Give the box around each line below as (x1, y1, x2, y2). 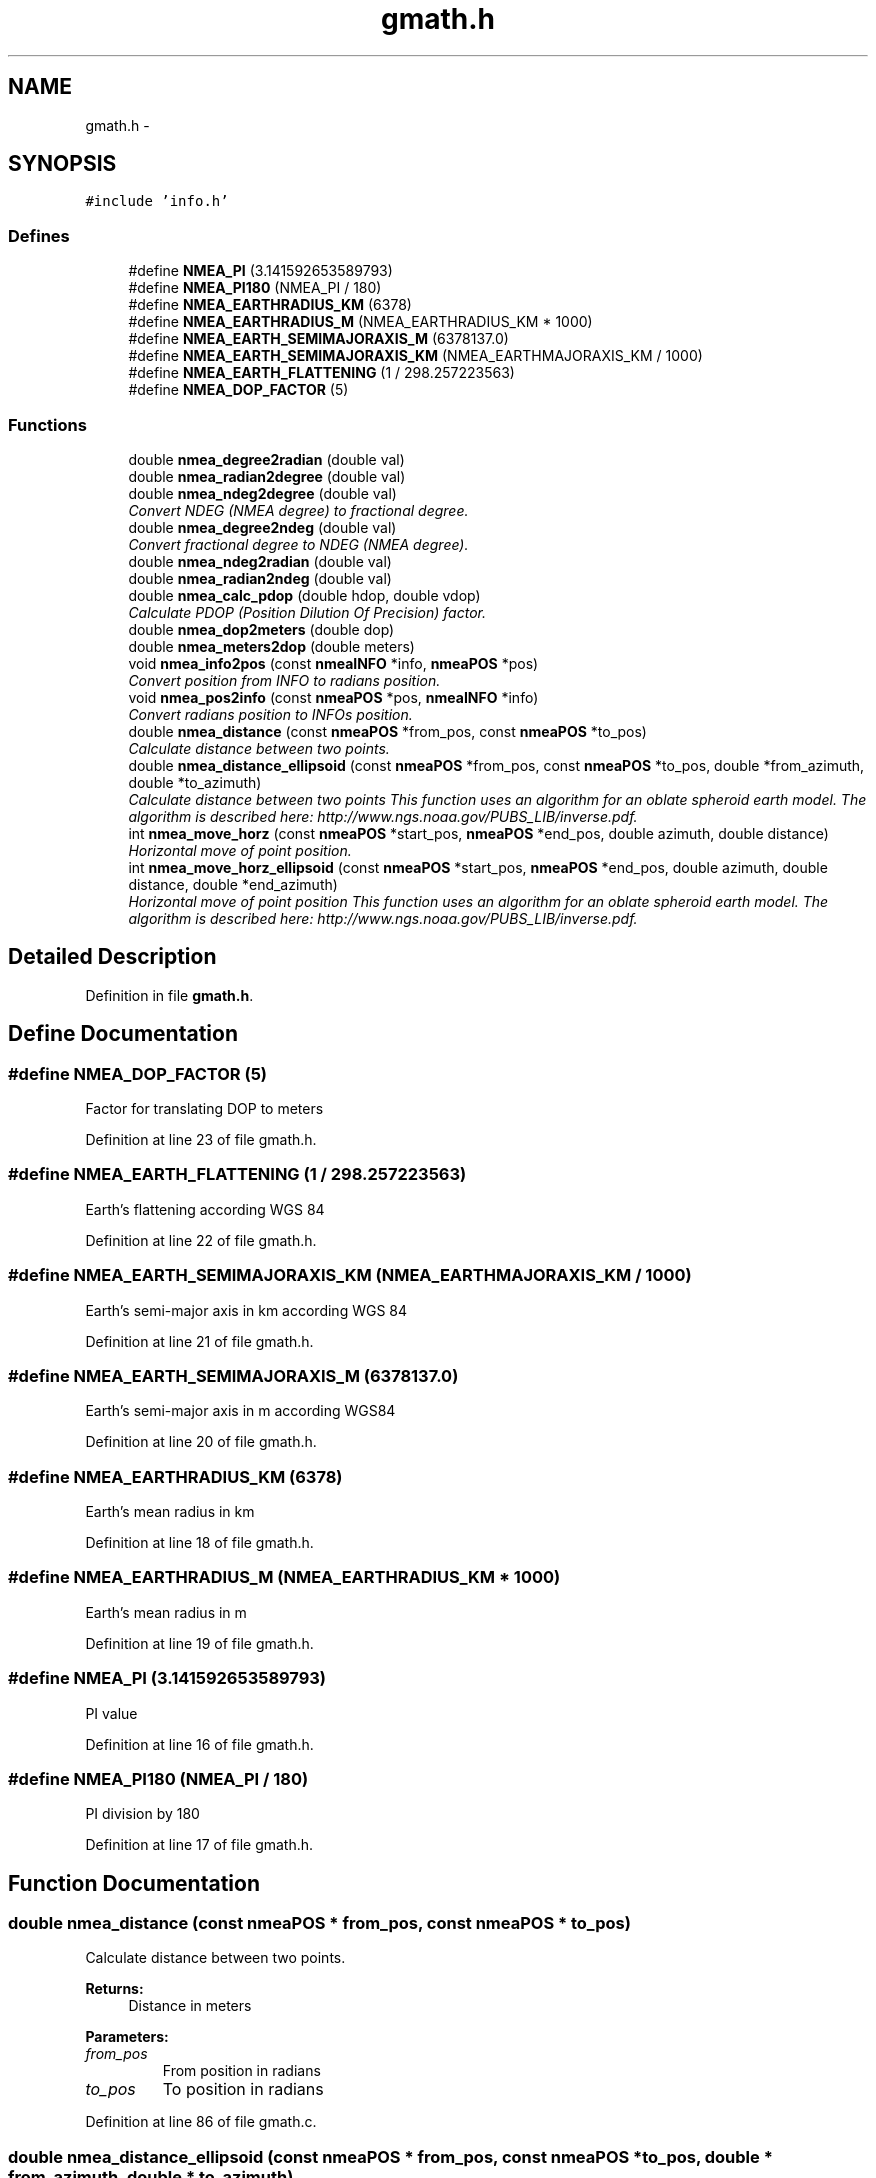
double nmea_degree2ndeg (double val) (128, 518, 397, 536)
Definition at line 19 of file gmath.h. (85, 1634, 314, 1652)
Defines (8, 225, 70, 246)
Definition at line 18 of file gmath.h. (85, 1534, 314, 1551)
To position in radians (162, 2079, 324, 2100)
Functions (8, 414, 87, 435)
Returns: (85, 1980, 144, 1998)
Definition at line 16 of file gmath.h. (85, 1735, 314, 1753)
